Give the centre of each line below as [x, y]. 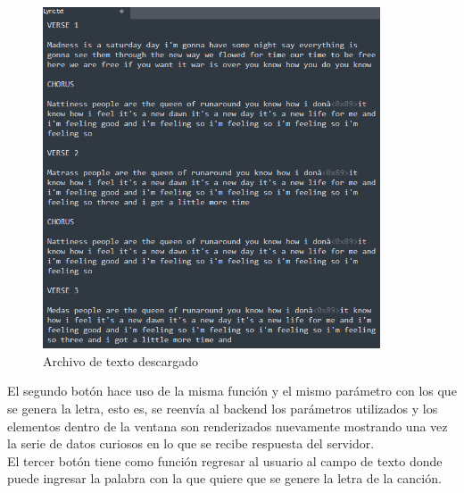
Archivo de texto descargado [120, 360]
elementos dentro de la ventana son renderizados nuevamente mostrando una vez [228, 426]
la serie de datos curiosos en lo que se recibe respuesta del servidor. [191, 443]
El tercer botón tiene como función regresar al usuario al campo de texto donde [225, 460]
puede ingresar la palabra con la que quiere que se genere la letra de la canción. [224, 478]
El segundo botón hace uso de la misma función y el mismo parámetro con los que [232, 391]
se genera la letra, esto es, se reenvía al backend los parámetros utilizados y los [223, 408]
